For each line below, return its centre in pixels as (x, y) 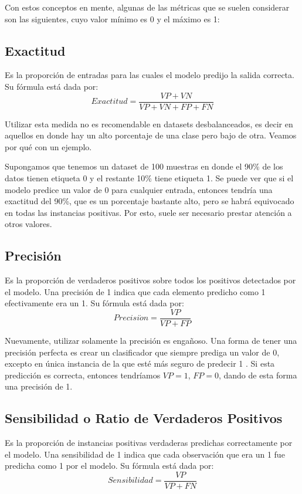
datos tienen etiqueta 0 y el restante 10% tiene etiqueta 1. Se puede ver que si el (149, 178)
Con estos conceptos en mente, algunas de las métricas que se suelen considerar (147, 7)
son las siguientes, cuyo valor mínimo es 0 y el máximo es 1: (112, 18)
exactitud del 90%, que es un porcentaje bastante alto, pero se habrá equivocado (150, 201)
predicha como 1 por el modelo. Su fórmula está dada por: (109, 466)
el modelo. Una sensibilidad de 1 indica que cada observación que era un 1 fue (145, 454)
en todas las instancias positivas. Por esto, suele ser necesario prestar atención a (148, 212)
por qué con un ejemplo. (48, 146)
